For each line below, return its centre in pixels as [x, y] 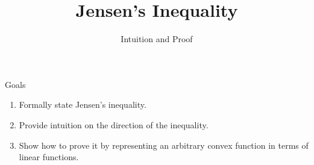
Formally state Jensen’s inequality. [83, 104]
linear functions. [49, 157]
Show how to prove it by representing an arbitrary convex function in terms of [164, 145]
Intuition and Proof [157, 39]
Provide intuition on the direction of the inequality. [114, 124]
